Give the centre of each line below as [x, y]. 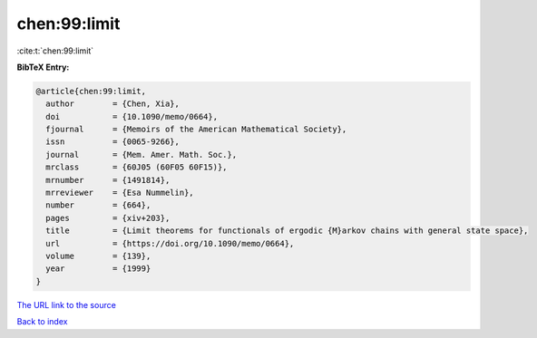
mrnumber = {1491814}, [108, 180]
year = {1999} [98, 269]
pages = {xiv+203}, [108, 218]
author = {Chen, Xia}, [113, 104]
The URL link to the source [67, 304]
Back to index [42, 322]
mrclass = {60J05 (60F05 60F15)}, [137, 167]
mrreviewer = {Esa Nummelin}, [120, 193]
